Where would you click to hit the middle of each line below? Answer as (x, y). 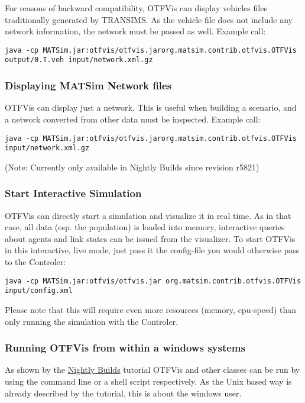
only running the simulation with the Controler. (92, 321)
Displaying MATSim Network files (88, 86)
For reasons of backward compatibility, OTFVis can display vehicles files (136, 8)
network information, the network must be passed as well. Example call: (135, 31)
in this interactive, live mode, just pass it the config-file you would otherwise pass (152, 250)
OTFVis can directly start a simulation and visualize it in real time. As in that (148, 215)
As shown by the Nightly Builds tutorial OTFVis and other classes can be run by (152, 370)
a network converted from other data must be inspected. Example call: (133, 119)
